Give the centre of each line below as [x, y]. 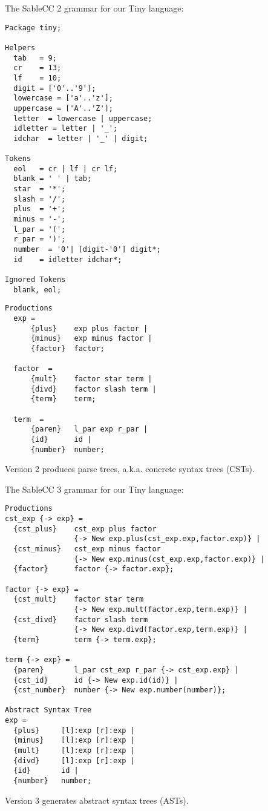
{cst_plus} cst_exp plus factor [85, 529]
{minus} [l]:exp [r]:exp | [74, 740]
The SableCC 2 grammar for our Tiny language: [94, 8]
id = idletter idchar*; [68, 259]
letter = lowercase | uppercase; [83, 118]
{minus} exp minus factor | [91, 339]
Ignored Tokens [35, 280]
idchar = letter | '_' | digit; [81, 138]
